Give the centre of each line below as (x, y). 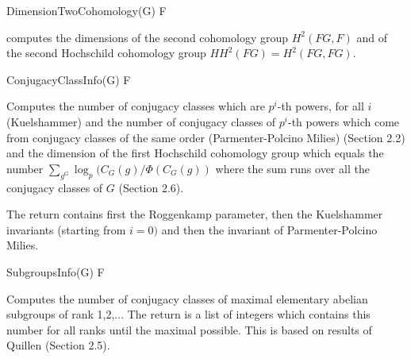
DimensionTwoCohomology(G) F (86, 10)
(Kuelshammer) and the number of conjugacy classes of (141, 121)
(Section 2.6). (151, 187)
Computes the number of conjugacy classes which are (136, 106)
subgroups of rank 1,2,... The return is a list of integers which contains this (188, 314)
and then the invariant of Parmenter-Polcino (269, 229)
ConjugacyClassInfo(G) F (69, 79)
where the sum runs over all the (292, 168)
